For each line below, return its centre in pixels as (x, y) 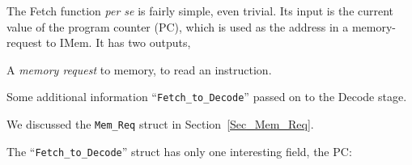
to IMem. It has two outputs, (118, 42)
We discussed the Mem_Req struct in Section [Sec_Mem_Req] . (160, 124)
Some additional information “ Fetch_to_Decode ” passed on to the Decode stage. (207, 97)
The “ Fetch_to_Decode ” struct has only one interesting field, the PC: (179, 151)
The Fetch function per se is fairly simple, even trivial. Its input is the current (200, 11)
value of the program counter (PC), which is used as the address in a (178, 26)
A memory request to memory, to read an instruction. (139, 69)
